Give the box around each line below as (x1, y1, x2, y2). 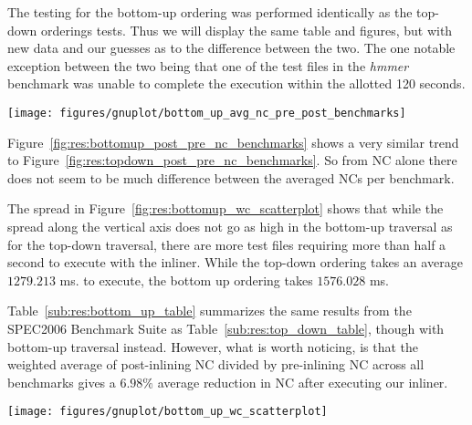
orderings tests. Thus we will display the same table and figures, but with (40, 20, 453, 39)
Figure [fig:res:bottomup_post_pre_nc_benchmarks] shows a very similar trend (7, 132, 459, 151)
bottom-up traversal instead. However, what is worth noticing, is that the (7, 337, 419, 356)
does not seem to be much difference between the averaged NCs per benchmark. (7, 168, 455, 187)
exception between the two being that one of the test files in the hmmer (7, 56, 409, 75)
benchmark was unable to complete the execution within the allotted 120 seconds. (7, 74, 466, 93)
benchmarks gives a (7, 372, 116, 391)
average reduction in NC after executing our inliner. (157, 372, 448, 391)
